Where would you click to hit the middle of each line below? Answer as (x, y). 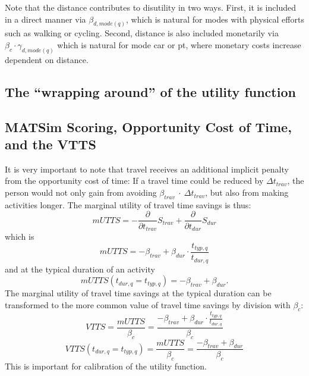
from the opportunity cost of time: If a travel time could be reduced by (134, 181)
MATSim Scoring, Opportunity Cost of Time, (148, 126)
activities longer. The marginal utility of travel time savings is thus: (128, 204)
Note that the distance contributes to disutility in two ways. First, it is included (150, 7)
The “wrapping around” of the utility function (150, 91)
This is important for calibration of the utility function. (106, 366)
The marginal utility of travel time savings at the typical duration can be (138, 293)
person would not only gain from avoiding (81, 192)
